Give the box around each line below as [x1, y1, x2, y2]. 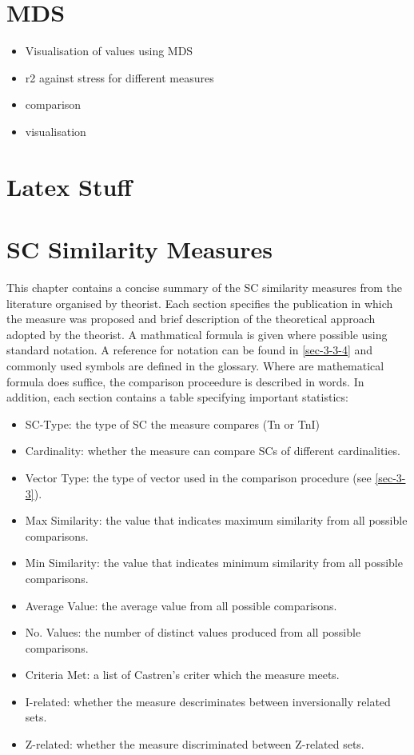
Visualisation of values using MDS [25, 42, 193, 59]
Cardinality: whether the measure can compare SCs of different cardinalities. [25, 442, 400, 459]
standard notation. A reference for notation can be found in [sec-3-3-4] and [6, 342, 373, 358]
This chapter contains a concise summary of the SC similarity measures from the [6, 279, 402, 295]
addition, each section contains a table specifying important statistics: [6, 389, 348, 405]
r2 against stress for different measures [25, 69, 214, 86]
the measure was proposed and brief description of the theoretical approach [6, 310, 376, 327]
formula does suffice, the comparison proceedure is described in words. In [6, 373, 364, 389]
